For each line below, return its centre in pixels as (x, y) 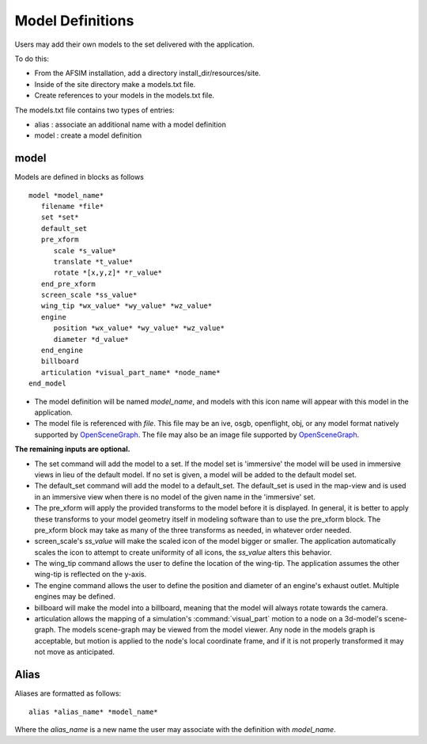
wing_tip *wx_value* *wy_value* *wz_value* (127, 306)
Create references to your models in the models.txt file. (125, 96)
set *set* (60, 217)
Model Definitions (74, 21)
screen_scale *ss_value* (89, 295)
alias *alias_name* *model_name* (93, 712)
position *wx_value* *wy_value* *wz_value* (139, 328)
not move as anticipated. (74, 652)
